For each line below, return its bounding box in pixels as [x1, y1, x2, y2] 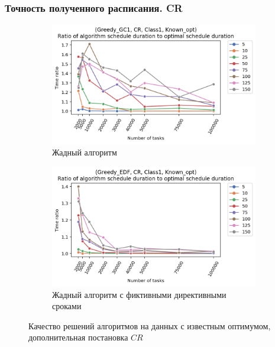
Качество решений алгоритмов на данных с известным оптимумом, [28, 319, 271, 332]
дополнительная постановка [28, 331, 128, 343]
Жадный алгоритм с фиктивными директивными [52, 288, 227, 300]
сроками [52, 300, 82, 312]
